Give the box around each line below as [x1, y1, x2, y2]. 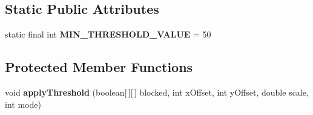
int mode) [5, 97, 41, 110]
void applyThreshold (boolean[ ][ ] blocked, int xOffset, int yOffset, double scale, [5, 86, 309, 98]
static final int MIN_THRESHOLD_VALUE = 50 [5, 28, 211, 41]
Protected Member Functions [5, 57, 193, 76]
